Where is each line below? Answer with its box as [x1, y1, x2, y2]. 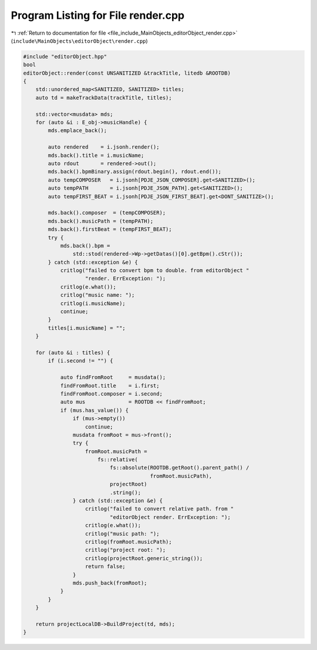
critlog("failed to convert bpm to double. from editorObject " [60, 267, 249, 274]
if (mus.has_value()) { [60, 407, 129, 414]
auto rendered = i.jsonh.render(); [48, 144, 160, 150]
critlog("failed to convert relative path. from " [85, 505, 234, 512]
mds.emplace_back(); [48, 127, 107, 134]
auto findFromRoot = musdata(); [60, 374, 166, 381]
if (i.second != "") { [48, 357, 114, 364]
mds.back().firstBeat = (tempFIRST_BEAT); [48, 226, 173, 233]
